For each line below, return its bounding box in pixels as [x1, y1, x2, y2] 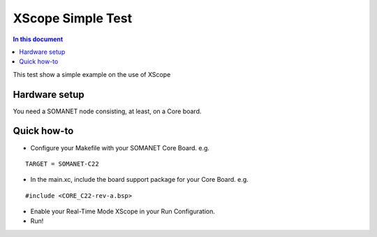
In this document [13, 35, 64, 43]
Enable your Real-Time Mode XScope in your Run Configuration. [30, 207, 216, 216]
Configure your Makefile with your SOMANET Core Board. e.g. [30, 143, 209, 152]
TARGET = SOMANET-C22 [25, 159, 99, 168]
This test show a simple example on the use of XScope [13, 70, 171, 78]
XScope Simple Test [13, 10, 133, 26]
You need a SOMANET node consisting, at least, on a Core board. [13, 107, 202, 115]
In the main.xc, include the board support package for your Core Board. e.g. [30, 175, 249, 184]
